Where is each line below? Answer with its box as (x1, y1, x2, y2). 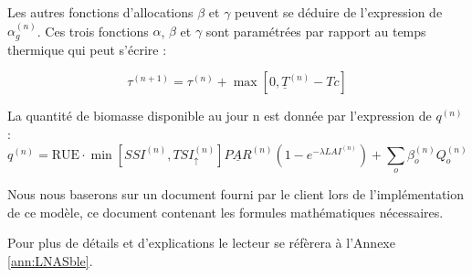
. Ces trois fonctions (37, 21, 149, 40)
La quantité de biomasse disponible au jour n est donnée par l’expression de (7, 106, 432, 125)
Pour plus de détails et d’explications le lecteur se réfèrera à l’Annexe (7, 233, 395, 252)
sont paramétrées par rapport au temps (205, 21, 426, 40)
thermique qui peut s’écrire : (7, 39, 167, 59)
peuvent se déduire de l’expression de (235, 3, 443, 21)
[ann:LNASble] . (7, 250, 93, 270)
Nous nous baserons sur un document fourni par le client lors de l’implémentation (7, 185, 465, 203)
